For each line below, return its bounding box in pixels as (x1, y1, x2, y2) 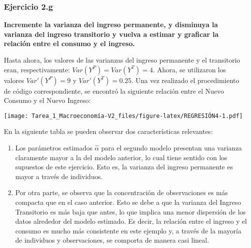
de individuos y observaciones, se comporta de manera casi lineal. (15, 235, 209, 245)
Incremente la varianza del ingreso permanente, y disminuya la (4, 19, 218, 30)
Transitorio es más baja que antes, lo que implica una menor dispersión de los (15, 206, 246, 216)
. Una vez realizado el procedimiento (131, 75, 239, 85)
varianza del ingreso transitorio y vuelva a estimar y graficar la (4, 29, 219, 39)
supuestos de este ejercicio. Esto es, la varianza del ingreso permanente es (15, 162, 233, 172)
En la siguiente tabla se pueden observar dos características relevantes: (4, 126, 213, 136)
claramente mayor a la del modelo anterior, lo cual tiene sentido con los (15, 152, 227, 162)
